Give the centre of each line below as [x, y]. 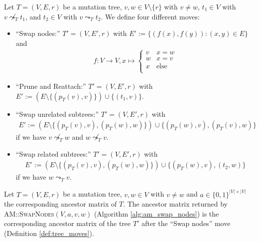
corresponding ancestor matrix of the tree [67, 223]
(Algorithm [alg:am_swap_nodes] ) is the [156, 213]
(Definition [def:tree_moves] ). [49, 233]
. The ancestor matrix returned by [175, 204]
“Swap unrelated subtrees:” [57, 114]
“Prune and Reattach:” [51, 86]
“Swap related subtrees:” [53, 153]
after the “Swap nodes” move [186, 223]
